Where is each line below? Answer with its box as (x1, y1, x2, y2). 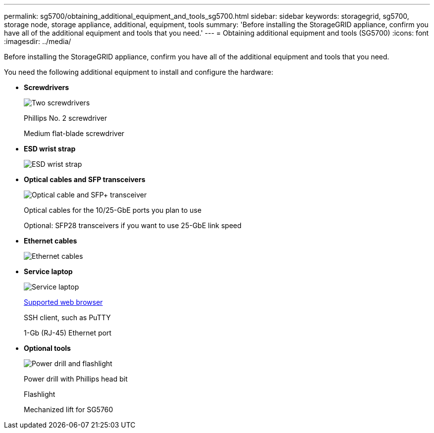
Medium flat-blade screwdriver (24, 129, 124, 138)
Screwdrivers (24, 83, 69, 92)
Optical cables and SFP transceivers (24, 175, 146, 184)
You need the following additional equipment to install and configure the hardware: (4, 68, 273, 76)
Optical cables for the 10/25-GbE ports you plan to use (24, 206, 202, 214)
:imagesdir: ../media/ (4, 37, 71, 46)
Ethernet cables (24, 237, 77, 245)
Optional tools (24, 344, 71, 352)
